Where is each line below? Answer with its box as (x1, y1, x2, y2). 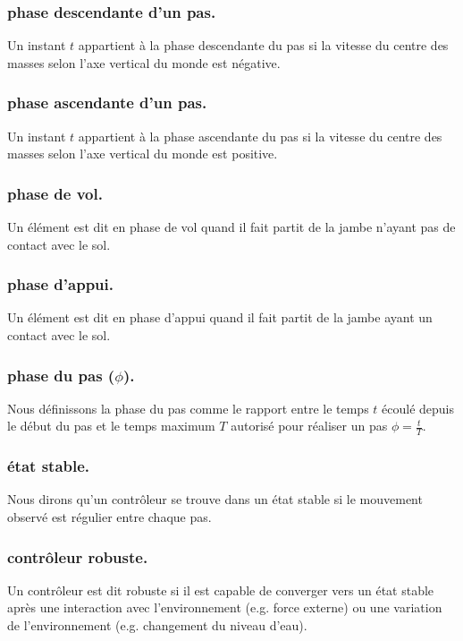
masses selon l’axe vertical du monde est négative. (7, 53, 281, 72)
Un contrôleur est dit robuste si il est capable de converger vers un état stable (7, 580, 434, 599)
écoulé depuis (382, 398, 455, 417)
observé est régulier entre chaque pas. (7, 508, 212, 526)
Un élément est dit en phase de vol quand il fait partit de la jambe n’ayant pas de (7, 218, 456, 236)
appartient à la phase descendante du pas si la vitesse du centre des (78, 36, 449, 55)
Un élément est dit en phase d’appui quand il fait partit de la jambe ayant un (7, 308, 433, 327)
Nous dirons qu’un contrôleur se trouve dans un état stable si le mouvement (7, 490, 423, 509)
